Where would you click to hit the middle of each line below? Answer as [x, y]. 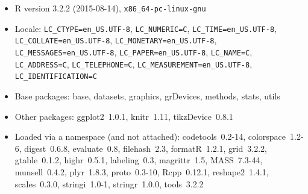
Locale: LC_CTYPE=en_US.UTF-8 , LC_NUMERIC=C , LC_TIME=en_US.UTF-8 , [146, 28]
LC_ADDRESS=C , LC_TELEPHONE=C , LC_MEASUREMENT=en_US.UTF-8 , [134, 64]
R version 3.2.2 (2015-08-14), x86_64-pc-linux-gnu [110, 8]
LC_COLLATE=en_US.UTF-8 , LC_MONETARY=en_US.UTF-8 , [116, 40]
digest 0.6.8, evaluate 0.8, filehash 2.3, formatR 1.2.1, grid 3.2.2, [146, 148]
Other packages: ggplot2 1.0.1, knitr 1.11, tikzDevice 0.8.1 [124, 116]
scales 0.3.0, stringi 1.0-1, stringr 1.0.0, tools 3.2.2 [109, 183]
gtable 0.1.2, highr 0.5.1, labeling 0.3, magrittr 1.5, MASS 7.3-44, [139, 160]
